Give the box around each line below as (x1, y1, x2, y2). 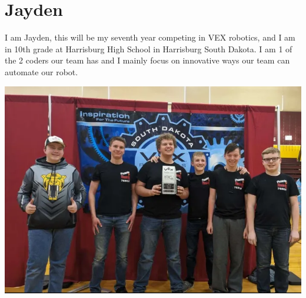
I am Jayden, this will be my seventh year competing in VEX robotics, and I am (5, 31, 295, 43)
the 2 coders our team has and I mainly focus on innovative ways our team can (5, 54, 290, 66)
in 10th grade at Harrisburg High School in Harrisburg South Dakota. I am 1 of (5, 42, 292, 55)
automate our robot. (5, 65, 78, 78)
